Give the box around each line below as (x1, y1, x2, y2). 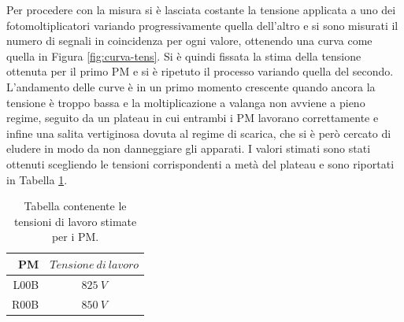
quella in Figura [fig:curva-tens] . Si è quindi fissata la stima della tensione (6, 47, 361, 64)
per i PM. (51, 228, 99, 245)
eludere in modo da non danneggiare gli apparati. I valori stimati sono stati (6, 140, 371, 157)
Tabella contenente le (24, 198, 127, 214)
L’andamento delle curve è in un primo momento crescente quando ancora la (6, 78, 376, 94)
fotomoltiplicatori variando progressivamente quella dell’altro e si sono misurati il (6, 17, 398, 33)
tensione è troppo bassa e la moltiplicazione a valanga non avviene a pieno (6, 94, 365, 110)
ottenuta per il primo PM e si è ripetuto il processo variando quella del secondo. (6, 63, 394, 80)
